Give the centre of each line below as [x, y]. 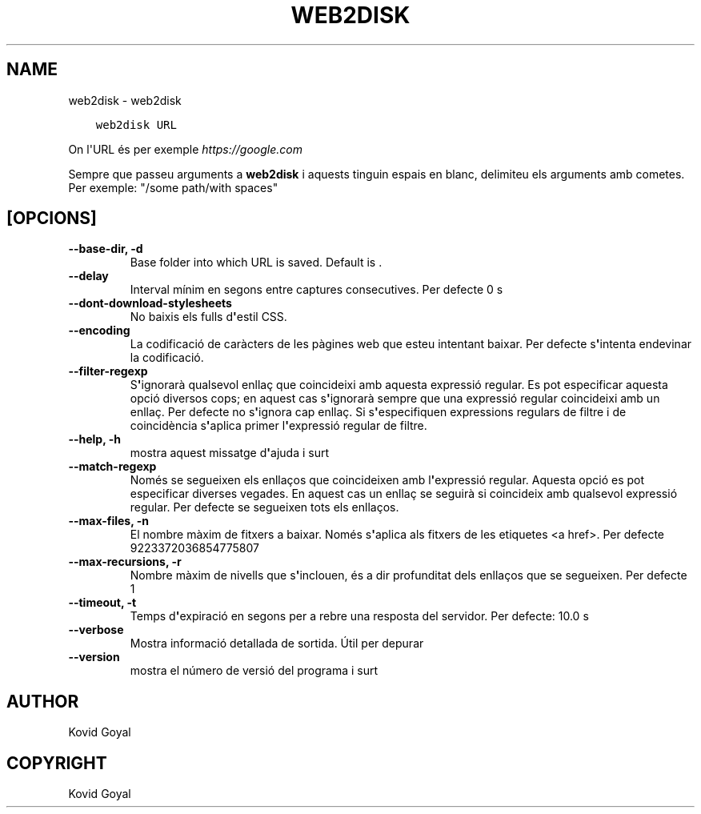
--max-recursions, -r [125, 562]
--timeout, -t [102, 603]
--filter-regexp [108, 371]
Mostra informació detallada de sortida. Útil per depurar [277, 644]
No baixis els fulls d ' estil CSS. [208, 317]
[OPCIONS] [52, 219]
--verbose [96, 630]
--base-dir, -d [106, 249]
